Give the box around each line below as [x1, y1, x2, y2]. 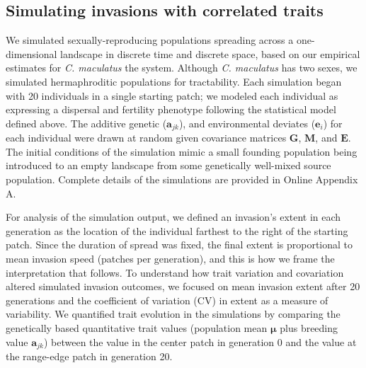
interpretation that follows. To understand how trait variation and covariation [6, 265, 344, 280]
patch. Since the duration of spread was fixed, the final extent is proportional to [6, 237, 353, 252]
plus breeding [280, 320, 338, 335]
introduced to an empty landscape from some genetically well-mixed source [6, 158, 331, 173]
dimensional [6, 46, 57, 61]
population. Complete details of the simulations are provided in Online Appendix [6, 172, 358, 186]
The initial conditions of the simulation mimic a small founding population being [6, 144, 358, 159]
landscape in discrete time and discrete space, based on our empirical [60, 46, 360, 61]
